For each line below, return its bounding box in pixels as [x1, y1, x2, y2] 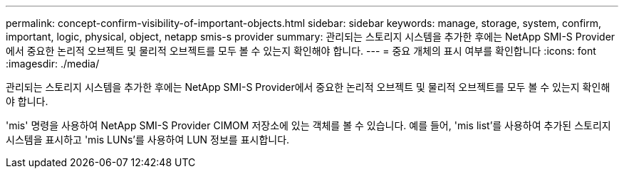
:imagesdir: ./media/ [6, 58, 100, 70]
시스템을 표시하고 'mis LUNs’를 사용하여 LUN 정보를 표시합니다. [6, 134, 290, 146]
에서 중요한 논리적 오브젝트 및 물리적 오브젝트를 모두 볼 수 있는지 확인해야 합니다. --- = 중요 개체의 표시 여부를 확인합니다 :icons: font [6, 45, 596, 57]
